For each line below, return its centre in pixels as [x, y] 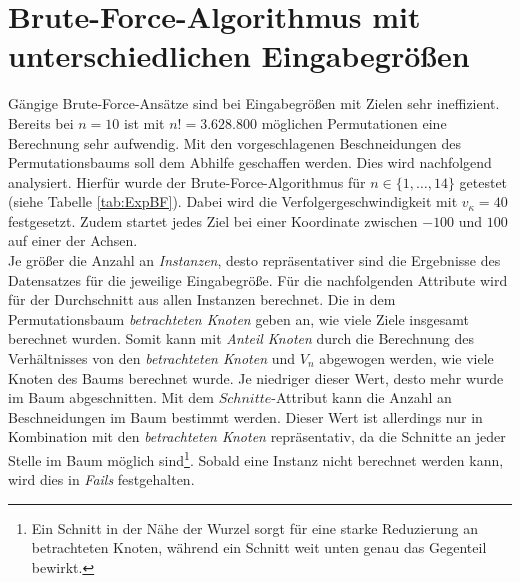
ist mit [144, 122]
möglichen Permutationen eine [354, 122]
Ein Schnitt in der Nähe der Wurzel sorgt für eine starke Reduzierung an [254, 527]
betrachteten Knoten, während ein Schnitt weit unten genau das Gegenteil [259, 547]
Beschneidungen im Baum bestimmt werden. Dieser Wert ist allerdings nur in [245, 416]
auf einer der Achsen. [73, 240]
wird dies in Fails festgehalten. [101, 479]
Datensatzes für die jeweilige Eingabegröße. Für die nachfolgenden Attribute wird [258, 279]
